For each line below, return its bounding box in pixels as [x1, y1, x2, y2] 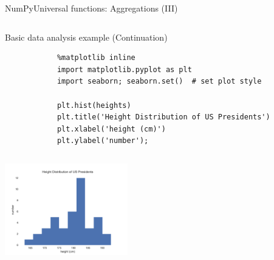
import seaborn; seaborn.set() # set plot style [57, 77, 262, 86]
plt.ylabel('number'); [57, 136, 149, 145]
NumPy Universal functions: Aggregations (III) [5, 2, 178, 14]
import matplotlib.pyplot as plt [57, 65, 192, 74]
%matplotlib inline [57, 53, 135, 62]
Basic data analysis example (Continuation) [5, 30, 168, 43]
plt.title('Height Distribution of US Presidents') [57, 113, 270, 122]
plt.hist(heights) [57, 101, 131, 110]
